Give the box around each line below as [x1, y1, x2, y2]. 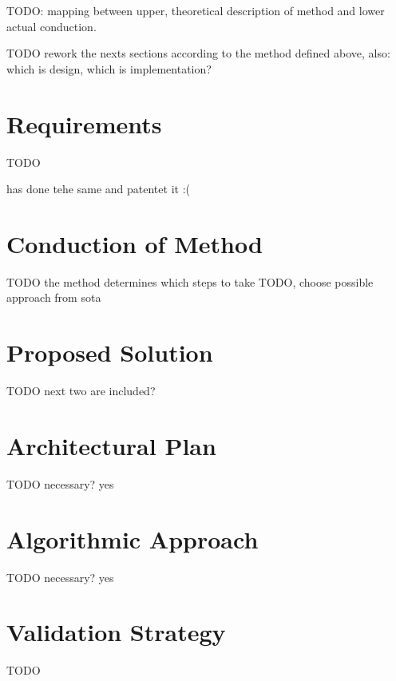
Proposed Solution [6, 336, 213, 369]
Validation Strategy [6, 616, 226, 648]
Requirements [6, 107, 162, 140]
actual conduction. [6, 18, 97, 34]
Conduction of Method [6, 227, 263, 259]
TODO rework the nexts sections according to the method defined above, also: [6, 45, 390, 61]
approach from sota [6, 289, 101, 306]
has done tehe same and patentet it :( [6, 180, 190, 197]
